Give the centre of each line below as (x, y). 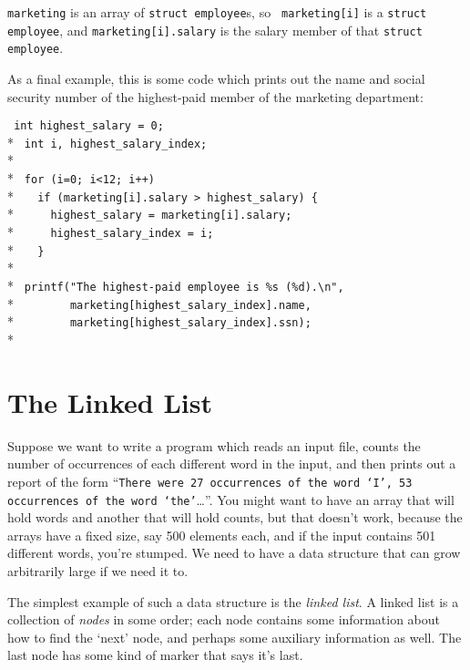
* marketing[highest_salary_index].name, (159, 303)
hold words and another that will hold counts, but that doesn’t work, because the (235, 517)
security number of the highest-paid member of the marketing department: (215, 96)
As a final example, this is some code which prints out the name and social (216, 78)
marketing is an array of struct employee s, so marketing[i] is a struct (217, 12)
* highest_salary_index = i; (111, 232)
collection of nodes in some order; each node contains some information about (224, 619)
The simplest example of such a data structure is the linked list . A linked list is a (233, 601)
